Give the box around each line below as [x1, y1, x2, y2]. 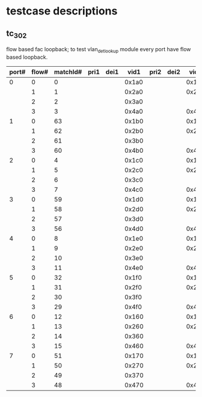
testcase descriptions [6, 4, 118, 18]
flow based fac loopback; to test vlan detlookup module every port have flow [6, 46, 191, 54]
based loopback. [6, 53, 48, 61]
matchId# [54, 67, 82, 76]
